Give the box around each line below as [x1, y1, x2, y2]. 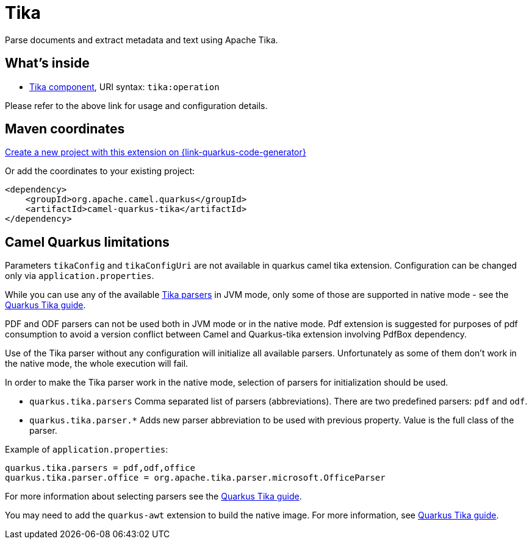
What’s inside [5, 55, 90, 71]
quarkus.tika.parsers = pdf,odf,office [5, 463, 195, 473]
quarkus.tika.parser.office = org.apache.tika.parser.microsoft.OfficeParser [5, 473, 386, 483]
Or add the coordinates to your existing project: [5, 166, 195, 177]
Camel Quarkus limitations [5, 234, 170, 250]
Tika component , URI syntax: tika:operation [29, 81, 220, 92]
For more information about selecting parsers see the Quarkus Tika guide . [5, 491, 302, 502]
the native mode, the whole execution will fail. [5, 358, 189, 369]
